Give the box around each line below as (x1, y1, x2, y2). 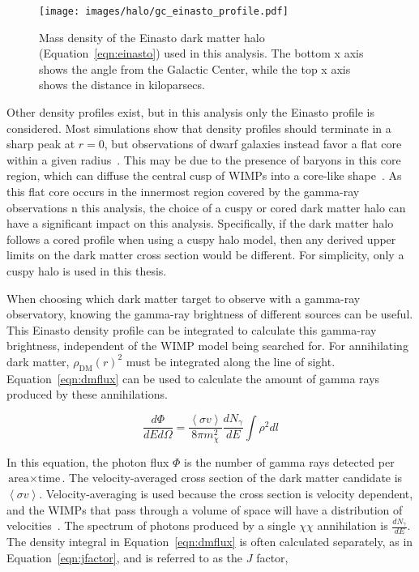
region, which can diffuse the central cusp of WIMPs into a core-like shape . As (6, 167, 402, 184)
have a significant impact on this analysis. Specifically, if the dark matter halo (6, 215, 394, 232)
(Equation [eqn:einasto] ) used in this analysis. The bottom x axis (39, 45, 364, 62)
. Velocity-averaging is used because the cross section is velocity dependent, (39, 485, 413, 502)
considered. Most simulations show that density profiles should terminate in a (6, 119, 391, 136)
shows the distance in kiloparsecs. (39, 76, 205, 93)
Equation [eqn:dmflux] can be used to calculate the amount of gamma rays (6, 369, 380, 386)
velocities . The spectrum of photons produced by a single (6, 517, 296, 534)
